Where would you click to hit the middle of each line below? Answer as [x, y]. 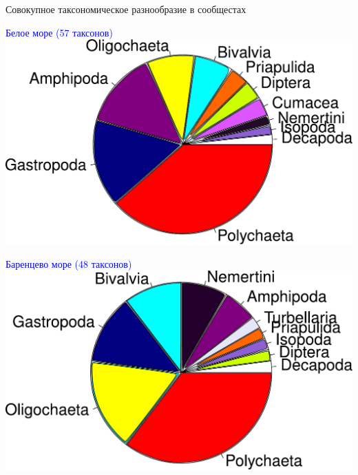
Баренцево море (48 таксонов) [69, 263]
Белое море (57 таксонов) [59, 32]
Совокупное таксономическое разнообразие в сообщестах [126, 9]
